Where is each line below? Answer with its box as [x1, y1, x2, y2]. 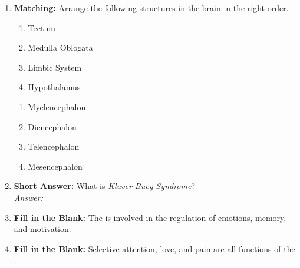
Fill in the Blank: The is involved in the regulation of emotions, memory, [14, 211, 286, 223]
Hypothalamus [28, 81, 81, 93]
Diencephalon [28, 120, 77, 133]
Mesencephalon [28, 160, 83, 172]
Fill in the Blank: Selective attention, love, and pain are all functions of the [14, 242, 295, 254]
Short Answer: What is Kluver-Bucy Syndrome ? [14, 180, 196, 192]
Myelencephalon [28, 100, 86, 113]
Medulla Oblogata [28, 41, 93, 54]
